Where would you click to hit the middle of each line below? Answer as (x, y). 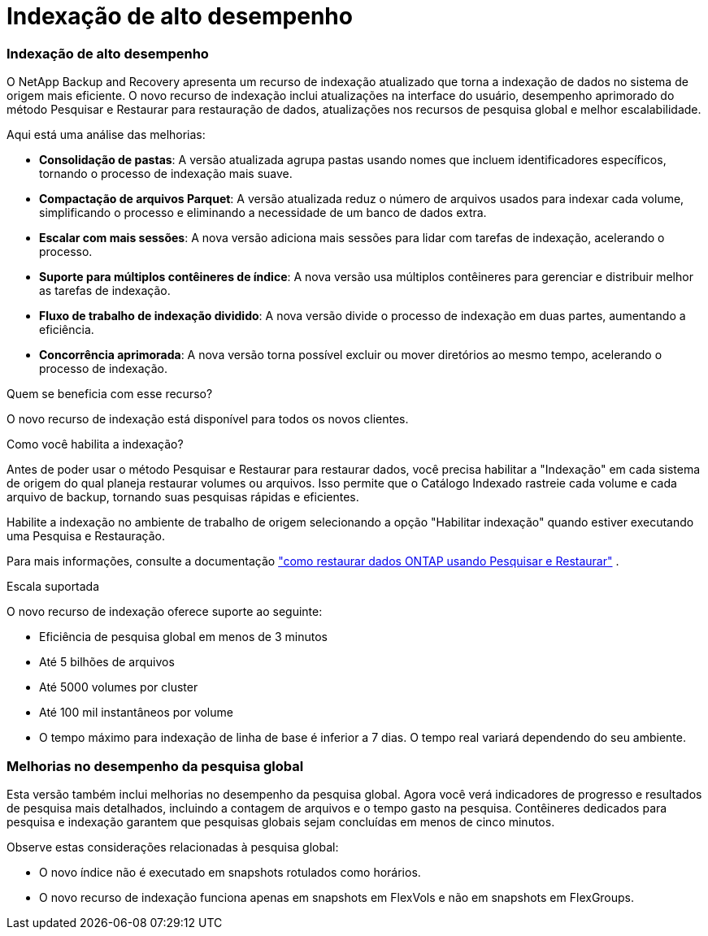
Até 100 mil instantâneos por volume (136, 713)
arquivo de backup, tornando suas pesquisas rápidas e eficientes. (183, 497)
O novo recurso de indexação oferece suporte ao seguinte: (165, 612)
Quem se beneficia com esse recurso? (110, 394)
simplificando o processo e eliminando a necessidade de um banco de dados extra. (263, 213)
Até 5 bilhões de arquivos (107, 662)
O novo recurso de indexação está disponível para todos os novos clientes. (208, 419)
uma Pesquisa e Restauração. (86, 536)
